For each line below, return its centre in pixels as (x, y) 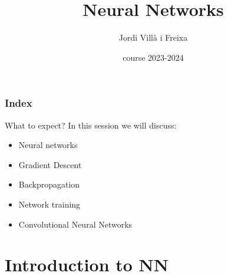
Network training (49, 204)
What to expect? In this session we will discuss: (91, 125)
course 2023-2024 (153, 57)
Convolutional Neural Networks (75, 224)
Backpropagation (49, 184)
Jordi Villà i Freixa (153, 37)
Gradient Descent (50, 164)
